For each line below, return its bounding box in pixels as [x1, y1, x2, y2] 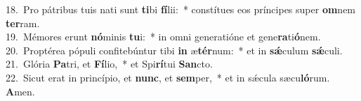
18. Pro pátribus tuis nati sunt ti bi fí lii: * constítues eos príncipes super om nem [6, 2, 356, 16]
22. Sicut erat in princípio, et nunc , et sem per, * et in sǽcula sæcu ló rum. [6, 70, 330, 84]
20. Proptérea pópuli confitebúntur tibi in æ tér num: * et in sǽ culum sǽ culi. [6, 42, 343, 57]
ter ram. [6, 15, 40, 30]
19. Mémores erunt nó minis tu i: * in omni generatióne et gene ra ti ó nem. [6, 29, 321, 44]
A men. [6, 84, 35, 98]
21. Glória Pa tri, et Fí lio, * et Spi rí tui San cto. [6, 56, 213, 71]
